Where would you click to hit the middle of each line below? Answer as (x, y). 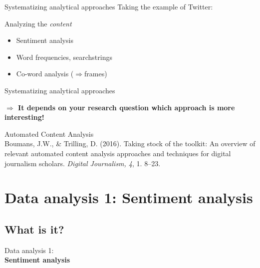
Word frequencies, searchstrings (64, 57)
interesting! (24, 117)
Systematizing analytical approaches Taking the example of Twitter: (109, 6)
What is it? (34, 229)
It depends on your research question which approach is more (127, 107)
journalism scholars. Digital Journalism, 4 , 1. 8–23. (83, 163)
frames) (96, 74)
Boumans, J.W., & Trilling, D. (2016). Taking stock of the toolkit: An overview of (130, 143)
